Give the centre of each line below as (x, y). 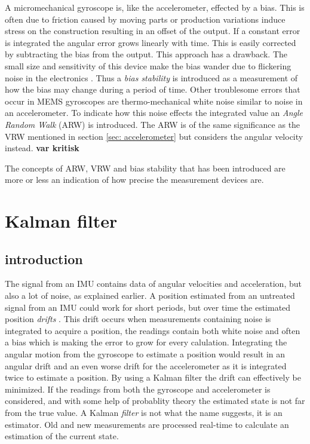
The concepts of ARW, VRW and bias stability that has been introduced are (145, 168)
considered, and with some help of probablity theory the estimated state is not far (155, 401)
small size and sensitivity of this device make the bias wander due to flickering (148, 65)
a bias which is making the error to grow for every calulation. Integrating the (146, 342)
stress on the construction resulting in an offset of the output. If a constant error (153, 31)
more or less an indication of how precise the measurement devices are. (134, 180)
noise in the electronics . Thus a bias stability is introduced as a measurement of (151, 77)
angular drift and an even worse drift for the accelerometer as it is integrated (146, 365)
